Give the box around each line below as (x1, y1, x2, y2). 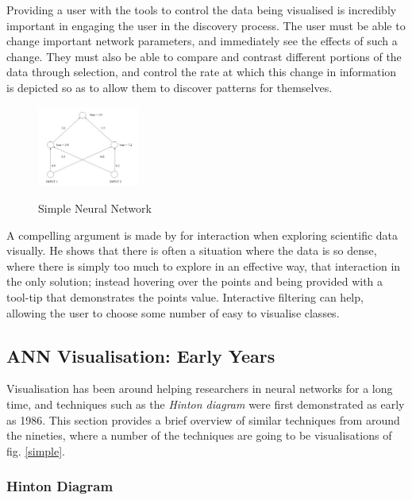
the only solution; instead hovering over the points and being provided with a (6, 273, 383, 290)
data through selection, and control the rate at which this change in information (6, 63, 397, 80)
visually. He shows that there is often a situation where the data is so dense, (6, 242, 377, 259)
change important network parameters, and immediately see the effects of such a (6, 33, 398, 49)
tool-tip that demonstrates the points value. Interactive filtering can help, (6, 288, 364, 305)
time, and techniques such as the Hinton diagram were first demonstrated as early (6, 395, 405, 412)
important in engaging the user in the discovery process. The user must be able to (6, 17, 406, 33)
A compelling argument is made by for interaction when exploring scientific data (6, 226, 399, 243)
